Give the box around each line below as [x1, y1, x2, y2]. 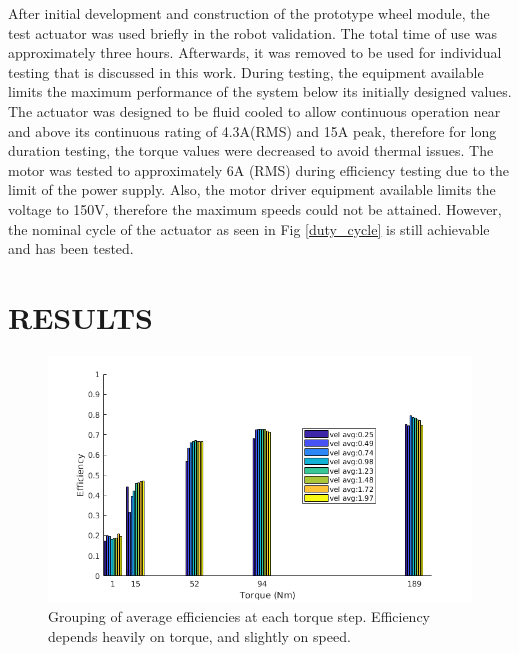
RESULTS [8, 296, 153, 337]
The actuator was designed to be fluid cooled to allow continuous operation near [8, 100, 501, 121]
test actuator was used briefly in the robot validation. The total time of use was [8, 22, 497, 43]
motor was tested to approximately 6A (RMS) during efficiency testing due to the [8, 159, 510, 180]
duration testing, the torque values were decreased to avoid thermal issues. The [8, 140, 494, 161]
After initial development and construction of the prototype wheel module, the [8, 3, 490, 23]
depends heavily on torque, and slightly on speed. [48, 626, 351, 647]
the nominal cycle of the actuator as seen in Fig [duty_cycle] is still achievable [8, 218, 490, 239]
